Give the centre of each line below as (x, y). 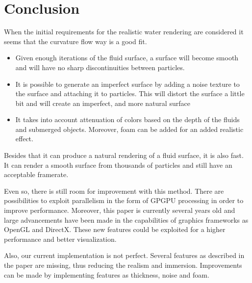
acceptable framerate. (36, 174)
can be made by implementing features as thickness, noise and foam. (107, 274)
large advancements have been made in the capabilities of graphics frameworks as (126, 219)
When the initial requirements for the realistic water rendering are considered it (124, 32)
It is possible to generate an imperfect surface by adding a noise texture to (127, 84)
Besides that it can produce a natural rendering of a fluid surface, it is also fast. (124, 155)
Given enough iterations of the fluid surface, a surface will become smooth (127, 58)
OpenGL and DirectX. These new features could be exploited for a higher (115, 229)
